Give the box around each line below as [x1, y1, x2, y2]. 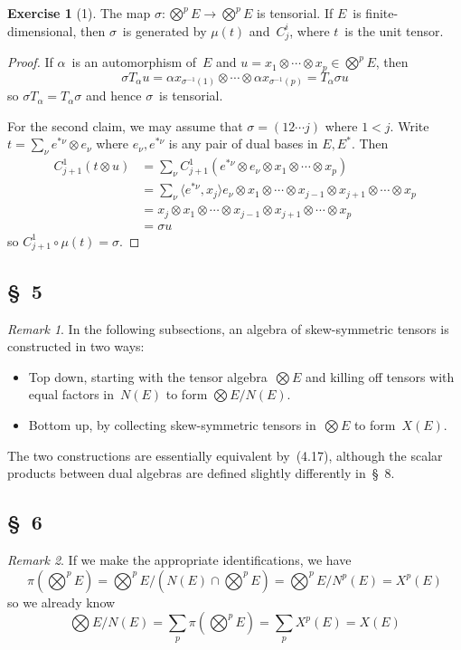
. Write [390, 116, 429, 135]
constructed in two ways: [7, 337, 145, 356]
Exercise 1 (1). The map [7, 4, 151, 22]
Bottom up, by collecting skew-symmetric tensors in [28, 416, 316, 435]
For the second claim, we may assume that [7, 116, 243, 135]
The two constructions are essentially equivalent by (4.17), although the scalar [7, 445, 443, 464]
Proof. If [7, 53, 53, 72]
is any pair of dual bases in [168, 134, 318, 153]
